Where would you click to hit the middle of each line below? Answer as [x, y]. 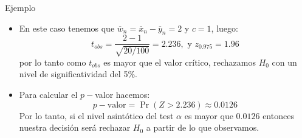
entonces [278, 115]
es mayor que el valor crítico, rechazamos [180, 62]
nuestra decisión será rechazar [75, 127]
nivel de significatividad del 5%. [78, 74]
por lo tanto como [53, 62]
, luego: [225, 28]
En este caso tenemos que [67, 28]
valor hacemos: [122, 95]
